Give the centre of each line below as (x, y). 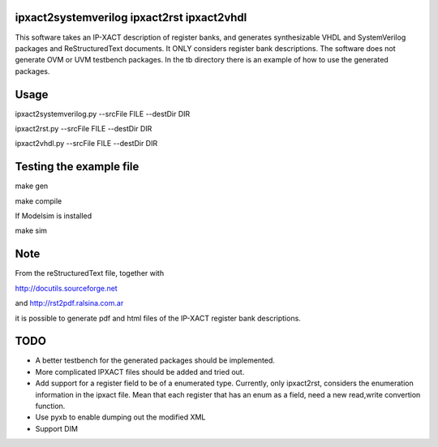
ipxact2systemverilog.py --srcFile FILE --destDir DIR (103, 114)
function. (50, 406)
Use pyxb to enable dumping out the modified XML (120, 417)
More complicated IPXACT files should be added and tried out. (140, 372)
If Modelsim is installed (54, 216)
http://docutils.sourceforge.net (66, 288)
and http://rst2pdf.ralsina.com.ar (69, 303)
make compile (39, 201)
